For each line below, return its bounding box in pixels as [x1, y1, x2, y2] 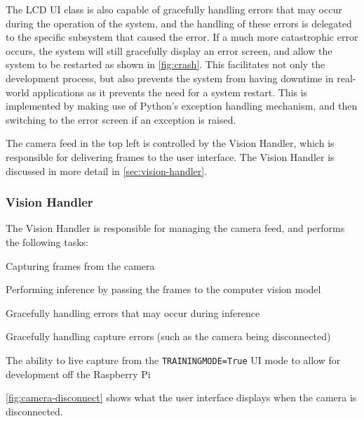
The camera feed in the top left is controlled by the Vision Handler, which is [6, 136, 335, 150]
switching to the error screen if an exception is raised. [6, 112, 236, 127]
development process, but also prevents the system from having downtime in [6, 70, 334, 85]
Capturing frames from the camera [6, 258, 155, 273]
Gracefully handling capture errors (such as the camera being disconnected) [6, 329, 331, 344]
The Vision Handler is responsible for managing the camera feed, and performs [6, 221, 345, 235]
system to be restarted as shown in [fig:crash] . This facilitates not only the [6, 57, 325, 72]
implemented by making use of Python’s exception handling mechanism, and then [6, 98, 358, 113]
